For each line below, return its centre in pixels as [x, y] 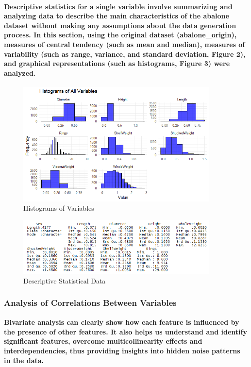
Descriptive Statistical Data [65, 281]
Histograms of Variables [59, 208]
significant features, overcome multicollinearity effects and [103, 341]
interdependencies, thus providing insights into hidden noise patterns [122, 350]
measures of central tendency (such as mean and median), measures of [125, 44]
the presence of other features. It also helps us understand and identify [125, 331]
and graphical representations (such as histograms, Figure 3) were [117, 63]
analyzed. [20, 73]
